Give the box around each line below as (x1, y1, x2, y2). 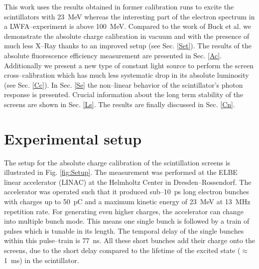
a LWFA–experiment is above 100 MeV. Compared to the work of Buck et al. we (4, 21, 252, 31)
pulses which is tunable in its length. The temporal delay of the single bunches (4, 225, 244, 236)
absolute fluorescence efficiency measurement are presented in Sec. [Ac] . (4, 50, 222, 60)
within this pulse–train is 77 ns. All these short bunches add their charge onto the (4, 235, 255, 246)
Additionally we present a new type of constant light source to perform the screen (4, 60, 254, 70)
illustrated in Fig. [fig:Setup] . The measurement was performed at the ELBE (4, 167, 238, 177)
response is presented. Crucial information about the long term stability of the (4, 89, 244, 100)
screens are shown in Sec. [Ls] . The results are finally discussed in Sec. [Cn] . (4, 99, 235, 109)
